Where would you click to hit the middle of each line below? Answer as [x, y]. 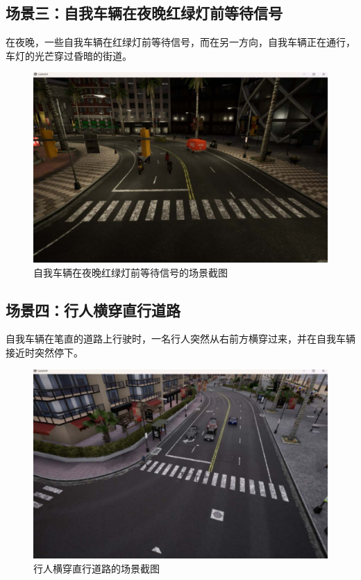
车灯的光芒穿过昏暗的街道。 [69, 55]
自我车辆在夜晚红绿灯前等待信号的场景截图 [131, 272]
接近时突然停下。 [44, 353]
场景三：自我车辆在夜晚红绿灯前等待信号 [144, 13]
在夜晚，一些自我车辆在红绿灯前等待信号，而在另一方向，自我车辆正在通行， [180, 42]
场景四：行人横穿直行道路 [93, 309]
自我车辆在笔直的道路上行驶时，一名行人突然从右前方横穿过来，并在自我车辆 [180, 339]
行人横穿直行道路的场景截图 [96, 568]
